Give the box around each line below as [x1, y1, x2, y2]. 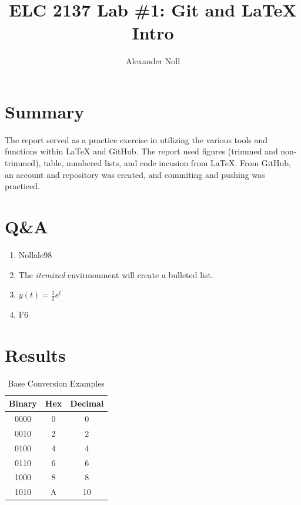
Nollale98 [18, 248, 52, 260]
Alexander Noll [125, 55, 180, 67]
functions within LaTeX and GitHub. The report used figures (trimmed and [5, 145, 278, 157]
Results [5, 342, 66, 367]
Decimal [70, 397, 104, 410]
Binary [9, 397, 37, 410]
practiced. [5, 180, 40, 192]
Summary [5, 99, 85, 123]
